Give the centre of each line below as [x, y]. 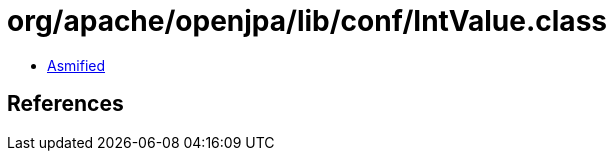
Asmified [76, 65]
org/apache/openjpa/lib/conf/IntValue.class [307, 21]
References [65, 104]
